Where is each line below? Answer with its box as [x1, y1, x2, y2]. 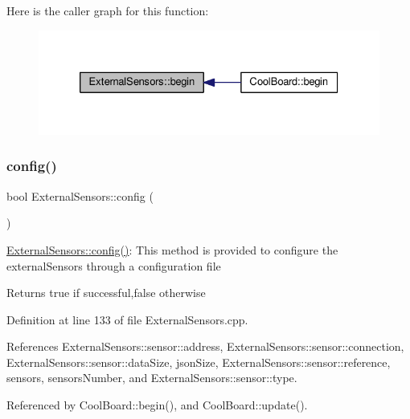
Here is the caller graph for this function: [6, 2, 209, 18]
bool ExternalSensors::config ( [6, 187, 154, 204]
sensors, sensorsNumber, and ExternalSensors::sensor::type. [6, 369, 297, 386]
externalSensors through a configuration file [6, 257, 221, 274]
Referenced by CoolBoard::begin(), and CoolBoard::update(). [6, 397, 308, 413]
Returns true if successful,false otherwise [6, 284, 206, 301]
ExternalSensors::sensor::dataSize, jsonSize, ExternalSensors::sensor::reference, [6, 353, 391, 370]
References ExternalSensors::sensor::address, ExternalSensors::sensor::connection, [6, 338, 404, 355]
